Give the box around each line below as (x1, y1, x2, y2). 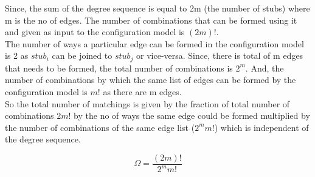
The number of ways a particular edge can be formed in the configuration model (5, 37, 304, 50)
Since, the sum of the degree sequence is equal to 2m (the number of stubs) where (5, 2, 310, 14)
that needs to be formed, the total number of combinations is (5, 61, 233, 74)
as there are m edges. (103, 85, 182, 98)
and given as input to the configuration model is (5, 25, 185, 38)
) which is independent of (214, 121, 309, 133)
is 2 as (5, 49, 29, 62)
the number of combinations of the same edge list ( (5, 121, 195, 133)
